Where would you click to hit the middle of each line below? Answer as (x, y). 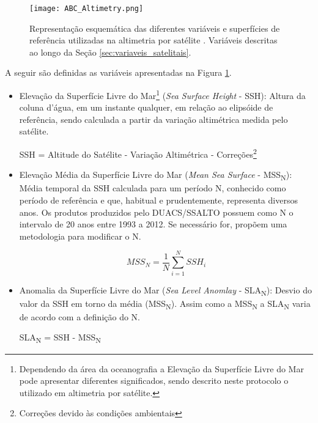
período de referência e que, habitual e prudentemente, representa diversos (158, 200)
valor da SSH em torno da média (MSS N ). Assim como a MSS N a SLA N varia (165, 304)
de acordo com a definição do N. (79, 316)
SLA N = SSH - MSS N (60, 338)
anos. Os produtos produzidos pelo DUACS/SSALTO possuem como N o (156, 212)
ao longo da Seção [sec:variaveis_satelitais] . (110, 52)
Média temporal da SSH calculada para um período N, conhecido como (153, 188)
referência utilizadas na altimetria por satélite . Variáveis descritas (153, 40)
